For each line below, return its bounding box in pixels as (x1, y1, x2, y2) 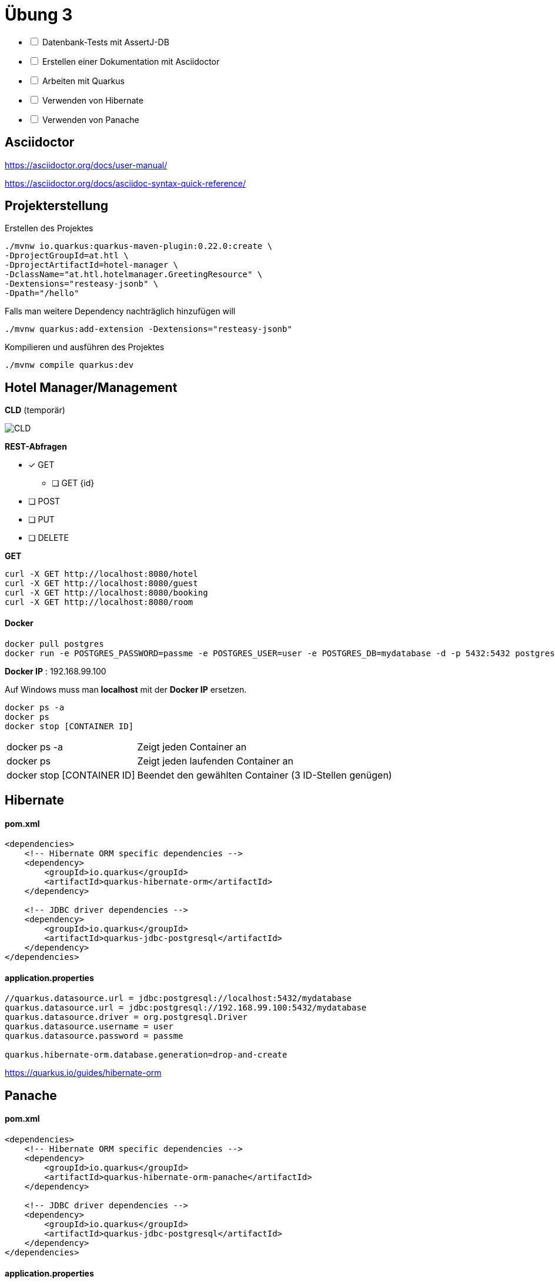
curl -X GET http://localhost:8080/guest (5, 579, 198, 589)
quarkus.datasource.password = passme (5, 1031, 183, 1041)
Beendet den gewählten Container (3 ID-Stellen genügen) (137, 769, 392, 781)
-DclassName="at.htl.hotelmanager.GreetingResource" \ (5, 270, 263, 280)
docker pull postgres (5, 639, 104, 649)
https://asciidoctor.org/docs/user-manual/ (5, 159, 168, 170)
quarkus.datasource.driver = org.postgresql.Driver (5, 1012, 248, 1022)
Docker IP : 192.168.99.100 (5, 666, 106, 676)
